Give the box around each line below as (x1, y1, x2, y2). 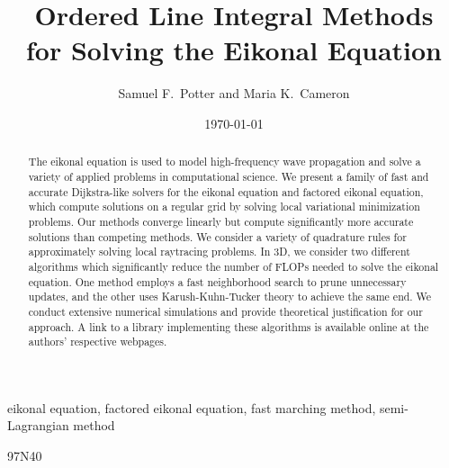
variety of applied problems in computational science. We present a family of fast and (28, 168, 429, 184)
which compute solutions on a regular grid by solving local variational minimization (28, 199, 420, 214)
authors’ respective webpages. (28, 334, 167, 349)
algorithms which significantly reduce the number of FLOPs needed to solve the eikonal (28, 258, 439, 274)
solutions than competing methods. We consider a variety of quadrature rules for (28, 229, 407, 244)
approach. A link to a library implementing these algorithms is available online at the (28, 319, 429, 334)
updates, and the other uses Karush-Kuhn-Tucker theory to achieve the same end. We (28, 289, 432, 304)
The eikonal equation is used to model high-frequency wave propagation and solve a (28, 154, 421, 169)
